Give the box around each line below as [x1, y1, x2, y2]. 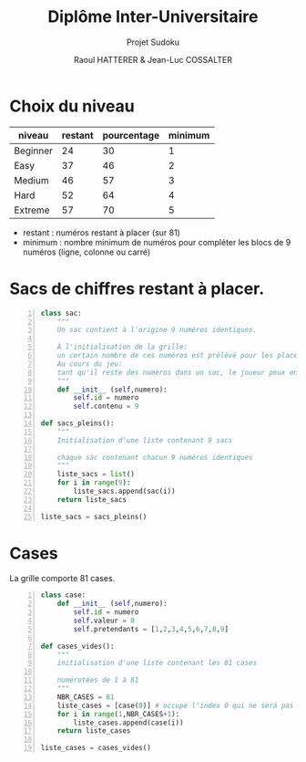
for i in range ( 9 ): [56, 478, 131, 487]
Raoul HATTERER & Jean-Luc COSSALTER [73, 54, 233, 65]
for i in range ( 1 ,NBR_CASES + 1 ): [56, 709, 180, 718]
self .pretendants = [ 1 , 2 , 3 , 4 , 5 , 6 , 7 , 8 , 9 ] [73, 624, 229, 633]
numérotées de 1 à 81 [56, 675, 139, 685]
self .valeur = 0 [73, 616, 135, 626]
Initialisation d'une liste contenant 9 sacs [56, 435, 233, 444]
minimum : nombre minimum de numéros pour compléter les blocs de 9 [22, 236, 291, 247]
